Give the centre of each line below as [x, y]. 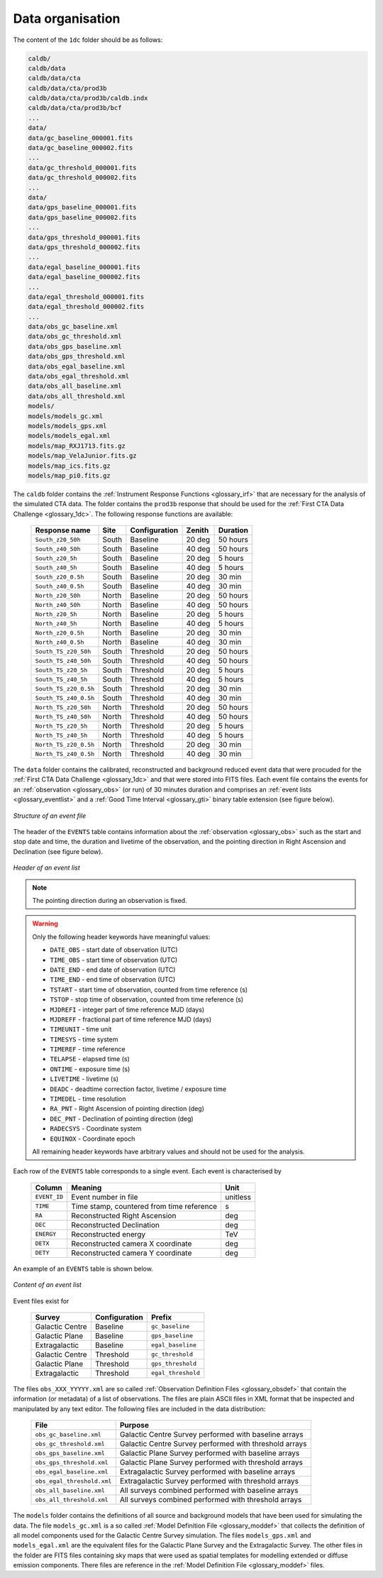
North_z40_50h [58, 604]
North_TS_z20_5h [61, 726]
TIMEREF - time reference [88, 1049]
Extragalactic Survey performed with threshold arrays [209, 1481]
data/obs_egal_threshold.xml [79, 377]
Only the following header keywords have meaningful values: [121, 936]
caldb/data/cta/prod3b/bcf [75, 108]
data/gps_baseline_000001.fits [83, 207]
